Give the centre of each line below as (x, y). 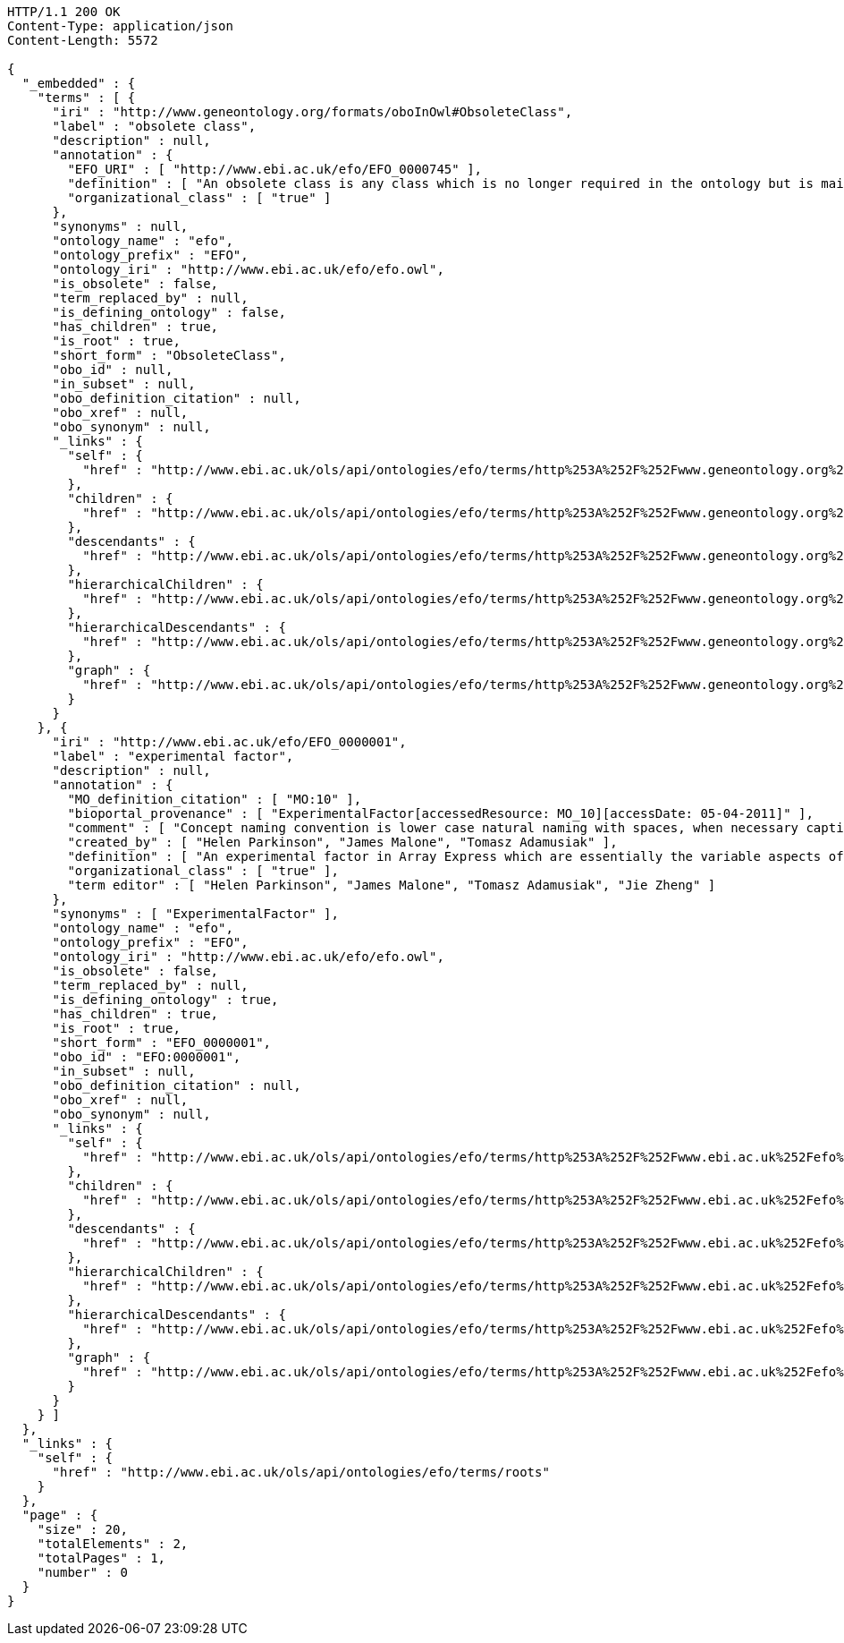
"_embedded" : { (79, 83)
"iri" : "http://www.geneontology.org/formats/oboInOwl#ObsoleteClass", (312, 112)
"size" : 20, (82, 1529)
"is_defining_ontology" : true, (165, 1000)
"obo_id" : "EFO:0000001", (147, 1057)
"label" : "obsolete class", (154, 126)
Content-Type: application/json (120, 26)
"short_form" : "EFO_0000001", (162, 1043)
